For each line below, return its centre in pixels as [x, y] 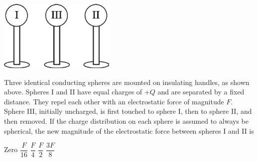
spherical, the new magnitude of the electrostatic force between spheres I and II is [129, 130]
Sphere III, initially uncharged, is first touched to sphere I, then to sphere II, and [128, 111]
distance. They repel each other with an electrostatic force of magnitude [114, 101]
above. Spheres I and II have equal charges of [73, 92]
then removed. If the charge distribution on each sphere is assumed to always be [126, 121]
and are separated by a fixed [201, 92]
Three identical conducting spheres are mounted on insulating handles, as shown [127, 82]
